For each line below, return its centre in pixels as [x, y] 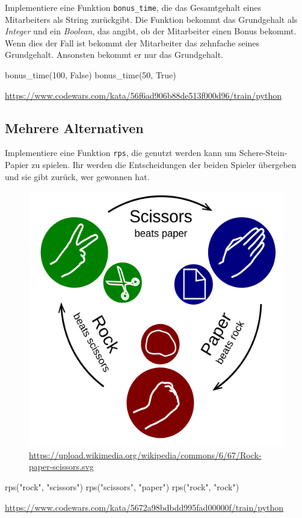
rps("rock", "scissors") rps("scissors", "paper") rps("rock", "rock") [122, 487]
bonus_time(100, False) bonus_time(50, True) [91, 75]
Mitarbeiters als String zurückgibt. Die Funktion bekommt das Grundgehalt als [151, 19]
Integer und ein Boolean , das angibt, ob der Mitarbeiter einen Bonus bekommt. [151, 31]
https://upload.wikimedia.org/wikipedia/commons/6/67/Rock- [145, 454]
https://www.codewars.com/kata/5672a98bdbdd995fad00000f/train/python [144, 507]
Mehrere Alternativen [74, 127]
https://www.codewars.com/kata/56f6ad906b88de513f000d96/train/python [143, 95]
